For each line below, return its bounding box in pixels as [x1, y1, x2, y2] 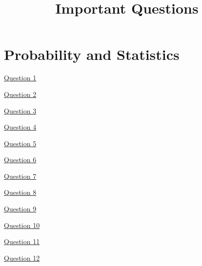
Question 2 [4, 89, 37, 99]
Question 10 [4, 220, 40, 230]
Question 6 [4, 154, 37, 165]
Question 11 [4, 236, 40, 247]
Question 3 [4, 105, 37, 115]
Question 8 [4, 187, 37, 197]
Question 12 [4, 252, 40, 263]
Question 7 [4, 171, 37, 181]
